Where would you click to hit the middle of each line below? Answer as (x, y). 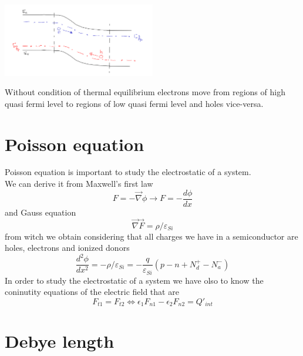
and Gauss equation (41, 212)
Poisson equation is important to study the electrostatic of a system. (128, 172)
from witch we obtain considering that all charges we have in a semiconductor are (151, 236)
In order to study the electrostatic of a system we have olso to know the (134, 280)
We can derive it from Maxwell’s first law (79, 184)
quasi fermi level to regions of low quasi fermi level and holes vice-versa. (134, 103)
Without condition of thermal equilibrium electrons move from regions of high (145, 92)
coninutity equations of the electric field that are (92, 292)
